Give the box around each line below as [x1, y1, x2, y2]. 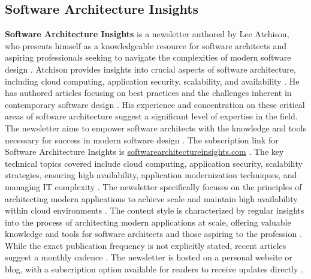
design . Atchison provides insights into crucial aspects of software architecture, [5, 62, 296, 75]
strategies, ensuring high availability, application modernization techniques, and [5, 169, 297, 181]
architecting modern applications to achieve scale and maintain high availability [5, 192, 298, 205]
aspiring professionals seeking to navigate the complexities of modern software [5, 51, 291, 64]
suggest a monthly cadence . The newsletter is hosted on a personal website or [5, 251, 292, 263]
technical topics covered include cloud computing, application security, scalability [5, 157, 303, 169]
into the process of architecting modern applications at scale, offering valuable [5, 215, 291, 228]
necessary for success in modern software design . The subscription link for [5, 133, 279, 146]
